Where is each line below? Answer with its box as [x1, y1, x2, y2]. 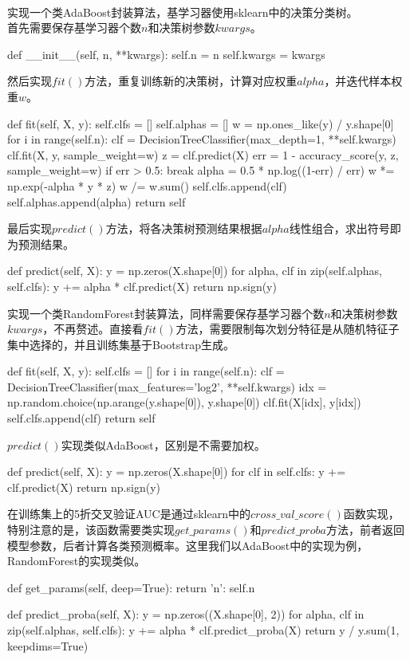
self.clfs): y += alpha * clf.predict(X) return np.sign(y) [7, 277, 277, 294]
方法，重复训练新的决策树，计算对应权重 [85, 73, 298, 89]
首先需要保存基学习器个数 [7, 19, 141, 36]
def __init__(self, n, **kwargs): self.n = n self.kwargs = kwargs [7, 45, 325, 62]
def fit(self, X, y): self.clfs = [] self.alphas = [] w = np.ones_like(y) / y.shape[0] [7, 115, 394, 132]
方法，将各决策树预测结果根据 [105, 220, 262, 237]
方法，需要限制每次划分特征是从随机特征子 [175, 320, 400, 337]
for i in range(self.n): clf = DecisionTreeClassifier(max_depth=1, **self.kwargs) [7, 131, 396, 147]
